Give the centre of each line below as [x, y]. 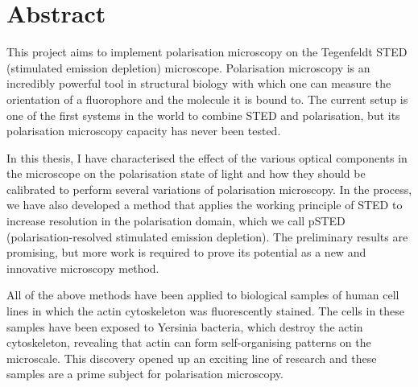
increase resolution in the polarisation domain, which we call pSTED [176, 221]
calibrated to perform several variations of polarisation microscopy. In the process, [209, 189]
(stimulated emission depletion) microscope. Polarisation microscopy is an [188, 67]
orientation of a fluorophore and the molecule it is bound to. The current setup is [207, 99]
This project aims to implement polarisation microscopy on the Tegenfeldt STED [207, 52]
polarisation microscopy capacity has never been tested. [144, 131]
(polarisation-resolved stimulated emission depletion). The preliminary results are [207, 236]
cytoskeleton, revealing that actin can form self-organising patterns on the [189, 342]
